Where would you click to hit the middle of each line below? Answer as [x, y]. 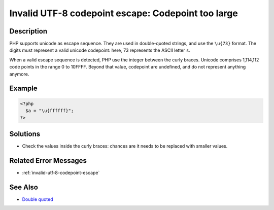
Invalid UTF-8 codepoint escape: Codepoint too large [124, 13]
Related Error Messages [48, 161]
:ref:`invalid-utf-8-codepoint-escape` [61, 172]
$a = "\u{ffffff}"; [50, 111]
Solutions [25, 134]
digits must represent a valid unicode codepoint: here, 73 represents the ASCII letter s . [100, 50]
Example [23, 89]
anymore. [19, 74]
